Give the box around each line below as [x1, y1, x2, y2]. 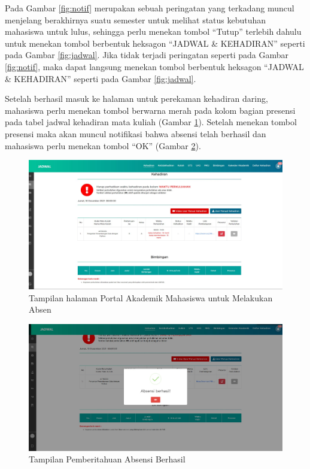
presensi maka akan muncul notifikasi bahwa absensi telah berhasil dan [5, 127, 266, 140]
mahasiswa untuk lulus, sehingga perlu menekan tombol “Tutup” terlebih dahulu [5, 25, 302, 38]
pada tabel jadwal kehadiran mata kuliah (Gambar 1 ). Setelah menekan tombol [5, 116, 297, 128]
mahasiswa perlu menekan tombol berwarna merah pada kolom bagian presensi [5, 104, 296, 116]
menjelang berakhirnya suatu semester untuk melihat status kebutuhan [5, 13, 266, 26]
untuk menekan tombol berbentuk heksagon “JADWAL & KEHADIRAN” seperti [5, 37, 305, 49]
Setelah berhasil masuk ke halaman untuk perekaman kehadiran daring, [5, 92, 268, 105]
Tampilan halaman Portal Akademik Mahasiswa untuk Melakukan [29, 291, 273, 304]
